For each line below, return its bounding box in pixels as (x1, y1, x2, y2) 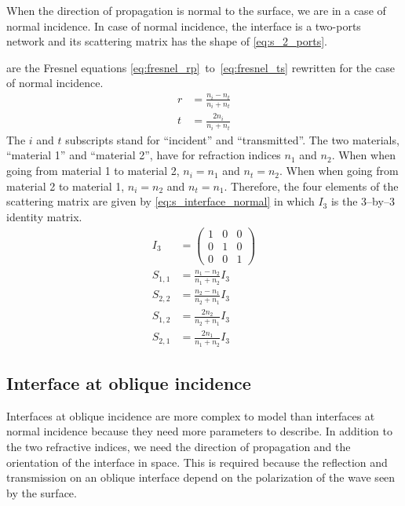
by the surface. (6, 484, 77, 501)
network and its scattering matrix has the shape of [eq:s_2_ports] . (6, 33, 327, 49)
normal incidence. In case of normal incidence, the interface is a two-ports (6, 17, 361, 34)
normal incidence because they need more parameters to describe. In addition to (6, 423, 392, 439)
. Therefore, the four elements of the (224, 177, 399, 194)
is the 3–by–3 (330, 193, 395, 209)
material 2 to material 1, (6, 177, 125, 194)
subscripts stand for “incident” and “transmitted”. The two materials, (65, 131, 400, 147)
